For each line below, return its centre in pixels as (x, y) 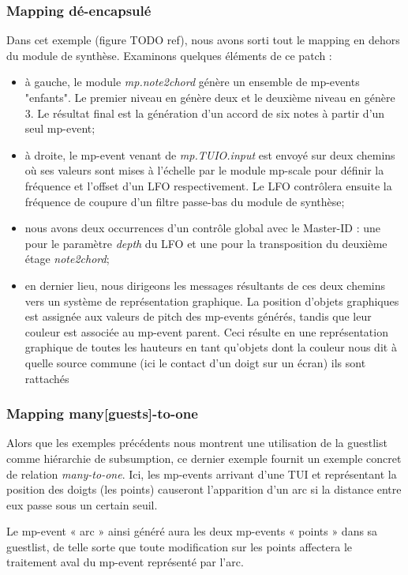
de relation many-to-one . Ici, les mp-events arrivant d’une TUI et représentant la (202, 474)
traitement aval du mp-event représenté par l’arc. (125, 562)
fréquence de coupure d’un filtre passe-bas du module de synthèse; (185, 201)
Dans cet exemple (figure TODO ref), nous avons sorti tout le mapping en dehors (203, 40)
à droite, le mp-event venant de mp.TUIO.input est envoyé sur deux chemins (210, 154)
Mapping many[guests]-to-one (102, 413)
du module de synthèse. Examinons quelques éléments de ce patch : (169, 55)
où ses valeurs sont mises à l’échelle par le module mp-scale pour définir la (204, 170)
